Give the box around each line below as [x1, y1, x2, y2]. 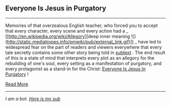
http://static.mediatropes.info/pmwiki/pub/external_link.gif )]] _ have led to [7, 38, 161, 45]
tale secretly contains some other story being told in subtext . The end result [5, 49, 165, 56]
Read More [5, 81, 28, 87]
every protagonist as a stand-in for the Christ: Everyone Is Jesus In [5, 66, 146, 72]
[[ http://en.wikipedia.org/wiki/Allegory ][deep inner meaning [5, 33, 130, 39]
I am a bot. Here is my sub [5, 95, 61, 101]
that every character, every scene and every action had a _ [5, 28, 129, 34]
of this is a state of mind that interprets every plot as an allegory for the [5, 55, 155, 61]
